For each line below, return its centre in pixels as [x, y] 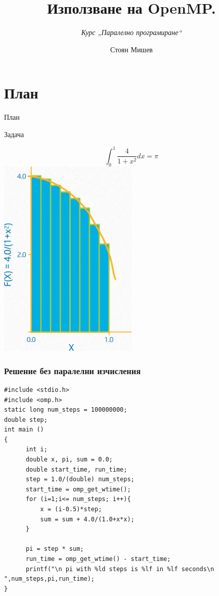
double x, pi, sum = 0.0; [69, 460]
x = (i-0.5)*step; [71, 509]
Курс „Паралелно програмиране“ [132, 32]
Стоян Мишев [132, 49]
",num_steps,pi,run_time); [49, 579]
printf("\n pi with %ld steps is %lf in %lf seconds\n [120, 569]
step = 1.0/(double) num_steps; [80, 479]
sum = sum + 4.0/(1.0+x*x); [87, 519]
